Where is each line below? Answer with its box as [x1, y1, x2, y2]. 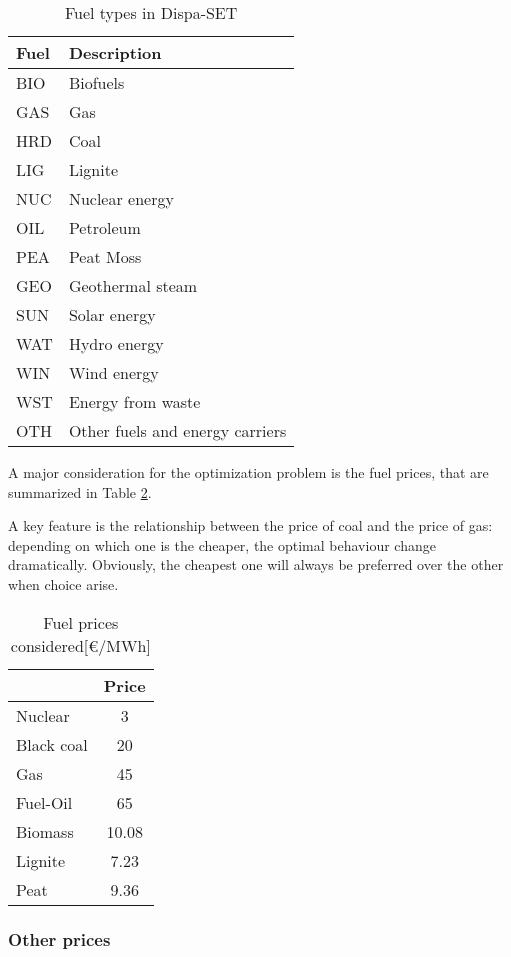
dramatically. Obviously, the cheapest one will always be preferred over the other [8, 554, 504, 575]
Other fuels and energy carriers [68, 419, 287, 442]
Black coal [16, 732, 88, 756]
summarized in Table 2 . [8, 481, 152, 502]
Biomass [16, 819, 74, 843]
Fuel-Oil [16, 790, 73, 814]
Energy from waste [68, 390, 201, 413]
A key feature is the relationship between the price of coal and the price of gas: [8, 515, 493, 536]
